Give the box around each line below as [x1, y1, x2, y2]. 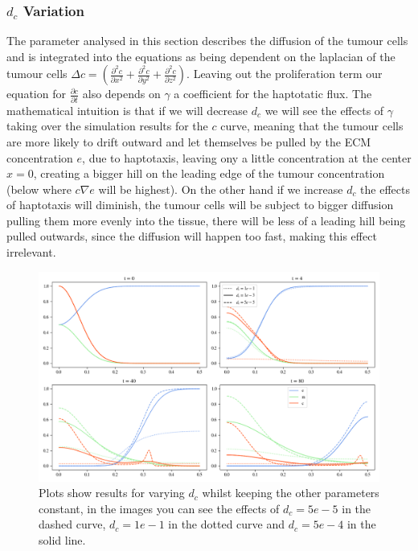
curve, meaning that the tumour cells [220, 117, 404, 134]
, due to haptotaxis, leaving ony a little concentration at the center [82, 149, 412, 166]
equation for [6, 85, 66, 102]
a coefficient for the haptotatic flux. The [174, 85, 372, 102]
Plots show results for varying [39, 484, 185, 501]
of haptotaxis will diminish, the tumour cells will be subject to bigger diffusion [6, 196, 394, 213]
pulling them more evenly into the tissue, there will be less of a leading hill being [6, 212, 406, 228]
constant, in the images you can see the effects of [39, 500, 280, 516]
